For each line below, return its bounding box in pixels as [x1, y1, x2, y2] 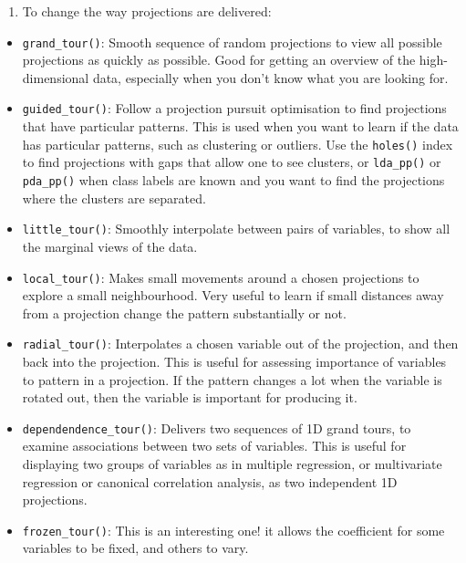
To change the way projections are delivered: [22, 2, 272, 20]
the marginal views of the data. [22, 236, 198, 255]
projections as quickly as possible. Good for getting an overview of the [22, 50, 416, 69]
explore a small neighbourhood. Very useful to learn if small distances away [22, 286, 444, 305]
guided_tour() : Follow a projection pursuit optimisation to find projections [22, 99, 447, 118]
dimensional [22, 68, 89, 87]
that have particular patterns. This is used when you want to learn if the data [22, 117, 459, 136]
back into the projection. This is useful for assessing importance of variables [22, 352, 447, 370]
